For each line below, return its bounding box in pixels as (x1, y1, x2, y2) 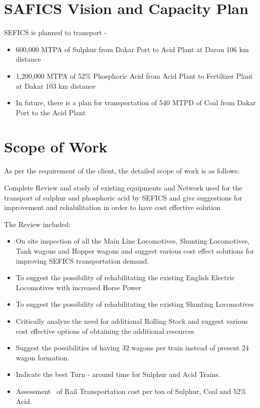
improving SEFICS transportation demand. (16, 255, 149, 266)
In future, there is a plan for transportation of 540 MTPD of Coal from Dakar (16, 97, 256, 108)
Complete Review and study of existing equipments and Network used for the (4, 182, 242, 192)
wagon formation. (16, 352, 70, 362)
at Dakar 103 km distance (16, 80, 96, 91)
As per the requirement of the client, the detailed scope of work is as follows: (4, 165, 240, 176)
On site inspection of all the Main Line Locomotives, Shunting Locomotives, (16, 236, 250, 246)
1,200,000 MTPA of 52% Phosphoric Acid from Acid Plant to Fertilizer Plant (16, 70, 253, 81)
